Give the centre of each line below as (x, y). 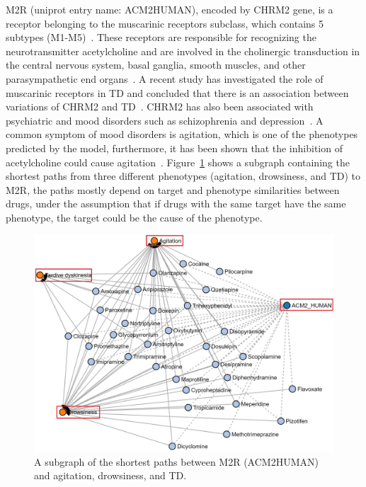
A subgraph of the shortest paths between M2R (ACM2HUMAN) (176, 461)
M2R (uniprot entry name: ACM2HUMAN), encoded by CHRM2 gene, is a (170, 9)
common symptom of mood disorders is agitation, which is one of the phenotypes (182, 134)
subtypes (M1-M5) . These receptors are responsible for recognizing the (161, 37)
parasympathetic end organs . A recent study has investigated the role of (165, 78)
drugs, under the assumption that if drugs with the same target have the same (176, 204)
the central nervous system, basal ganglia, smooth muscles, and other (156, 65)
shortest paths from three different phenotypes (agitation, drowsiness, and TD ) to (183, 176)
